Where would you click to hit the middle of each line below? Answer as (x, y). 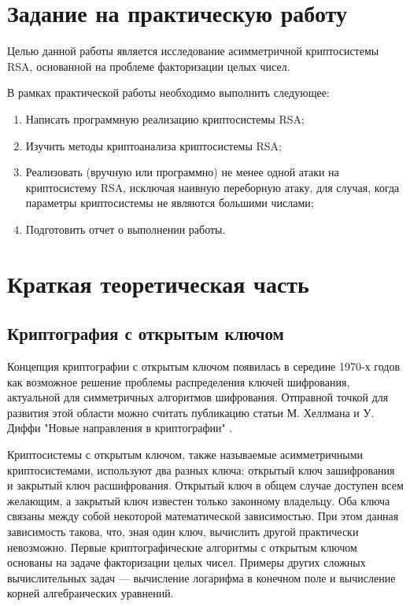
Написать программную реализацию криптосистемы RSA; (165, 118)
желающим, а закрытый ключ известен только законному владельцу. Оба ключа (199, 500)
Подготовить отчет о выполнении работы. (126, 229)
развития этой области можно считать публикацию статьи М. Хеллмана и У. (191, 412)
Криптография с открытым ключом (146, 333)
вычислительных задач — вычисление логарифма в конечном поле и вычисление (201, 577)
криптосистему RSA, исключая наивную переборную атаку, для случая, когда (212, 187)
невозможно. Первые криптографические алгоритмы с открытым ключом (182, 547)
